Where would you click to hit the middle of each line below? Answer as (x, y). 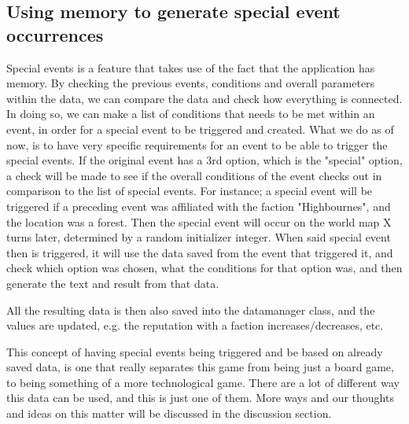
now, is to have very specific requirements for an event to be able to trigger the (197, 144)
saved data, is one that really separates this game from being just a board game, (200, 367)
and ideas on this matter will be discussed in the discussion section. (169, 413)
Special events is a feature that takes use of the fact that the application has (191, 67)
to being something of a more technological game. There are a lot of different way (203, 382)
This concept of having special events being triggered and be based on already (195, 351)
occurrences (55, 34)
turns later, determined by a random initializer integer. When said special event (199, 237)
